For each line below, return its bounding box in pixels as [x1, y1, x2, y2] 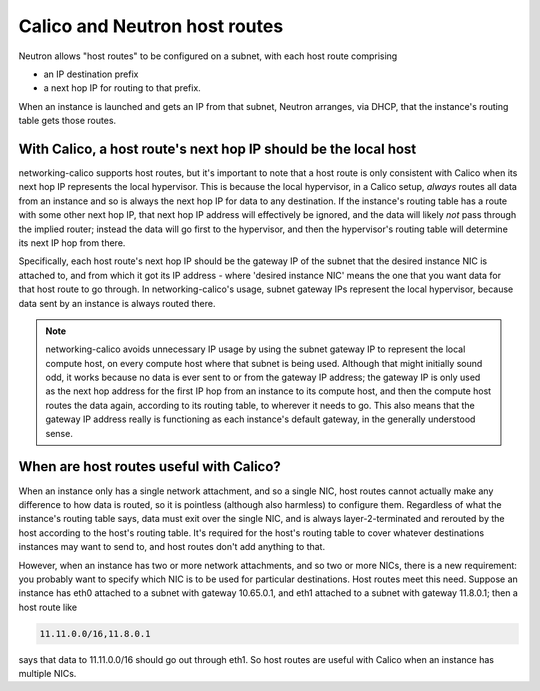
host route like [18, 601, 78, 613]
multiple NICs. [18, 668, 77, 680]
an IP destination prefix [43, 68, 139, 80]
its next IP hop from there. [18, 236, 126, 249]
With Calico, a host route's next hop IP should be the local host [18, 140, 417, 157]
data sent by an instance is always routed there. [18, 297, 216, 309]
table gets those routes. [18, 115, 117, 127]
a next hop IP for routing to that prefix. [43, 82, 202, 94]
